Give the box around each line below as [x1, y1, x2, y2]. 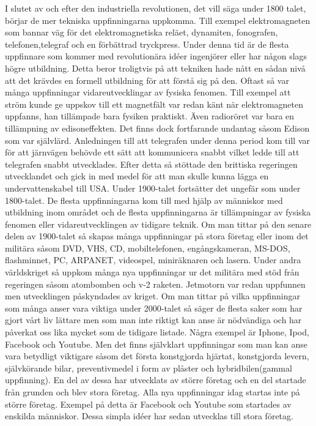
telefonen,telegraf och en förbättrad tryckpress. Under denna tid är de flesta [5, 37, 289, 50]
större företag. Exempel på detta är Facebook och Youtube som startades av [5, 397, 292, 410]
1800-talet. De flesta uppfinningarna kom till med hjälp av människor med [5, 193, 283, 206]
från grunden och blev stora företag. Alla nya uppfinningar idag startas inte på [5, 386, 300, 398]
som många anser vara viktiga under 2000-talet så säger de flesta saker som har [5, 301, 303, 314]
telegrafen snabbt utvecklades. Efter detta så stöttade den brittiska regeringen [5, 157, 298, 170]
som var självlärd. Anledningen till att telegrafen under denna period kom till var [5, 133, 310, 146]
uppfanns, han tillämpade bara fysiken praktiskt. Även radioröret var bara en [5, 110, 295, 122]
